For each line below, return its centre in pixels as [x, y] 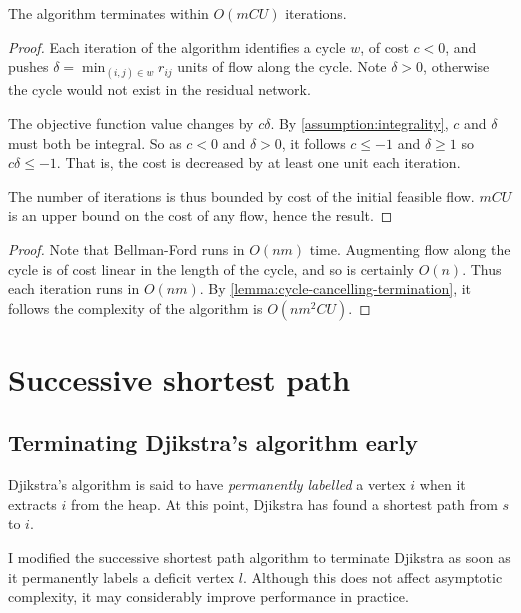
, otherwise [456, 66]
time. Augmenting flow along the [410, 248]
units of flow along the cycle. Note [282, 66]
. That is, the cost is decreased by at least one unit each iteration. [258, 162]
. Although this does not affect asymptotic [372, 576]
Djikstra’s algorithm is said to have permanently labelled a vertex [207, 484]
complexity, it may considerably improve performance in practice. [208, 596]
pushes [28, 66]
